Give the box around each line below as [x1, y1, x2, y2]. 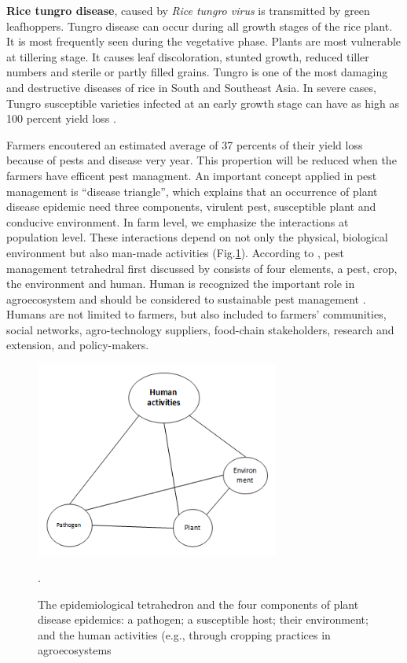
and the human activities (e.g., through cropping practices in [38, 626, 331, 643]
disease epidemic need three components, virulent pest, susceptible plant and [6, 198, 376, 215]
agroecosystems [38, 642, 112, 658]
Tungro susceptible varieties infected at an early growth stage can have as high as [6, 94, 399, 111]
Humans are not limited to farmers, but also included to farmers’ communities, [6, 306, 387, 322]
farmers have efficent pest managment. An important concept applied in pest [6, 167, 377, 183]
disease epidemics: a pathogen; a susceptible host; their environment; [38, 611, 368, 628]
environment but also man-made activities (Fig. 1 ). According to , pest [6, 244, 344, 260]
